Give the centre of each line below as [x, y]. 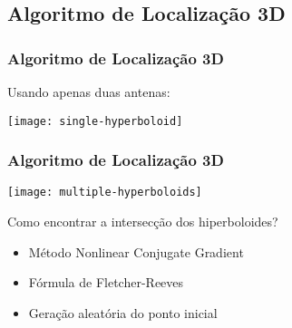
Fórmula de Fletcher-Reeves [106, 282]
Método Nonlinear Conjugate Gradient [136, 251]
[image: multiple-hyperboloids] [105, 193]
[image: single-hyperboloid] [95, 121]
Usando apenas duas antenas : [89, 92]
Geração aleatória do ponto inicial [123, 312]
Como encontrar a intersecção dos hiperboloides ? [143, 222]
